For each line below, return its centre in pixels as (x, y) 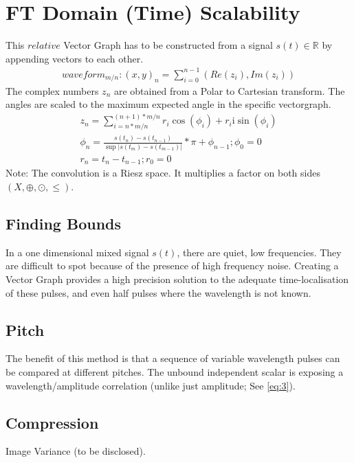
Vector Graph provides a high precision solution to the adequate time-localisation (177, 279)
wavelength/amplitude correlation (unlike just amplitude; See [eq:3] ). (151, 385)
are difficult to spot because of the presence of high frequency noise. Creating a (172, 266)
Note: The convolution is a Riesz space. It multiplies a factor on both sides (163, 173)
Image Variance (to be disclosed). (76, 451)
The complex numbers (52, 90)
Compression (52, 422)
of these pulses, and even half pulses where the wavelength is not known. (158, 292)
